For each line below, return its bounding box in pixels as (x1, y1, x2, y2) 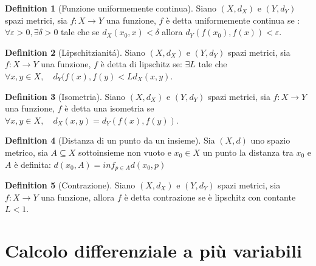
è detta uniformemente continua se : (166, 13, 300, 26)
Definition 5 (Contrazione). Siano (5, 178, 136, 191)
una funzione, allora (41, 190, 115, 203)
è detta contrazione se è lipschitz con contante (124, 190, 296, 203)
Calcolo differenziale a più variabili (5, 238, 302, 262)
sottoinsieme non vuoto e (78, 145, 171, 158)
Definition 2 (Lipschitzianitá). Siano (5, 45, 145, 58)
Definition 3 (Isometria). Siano (5, 90, 126, 102)
